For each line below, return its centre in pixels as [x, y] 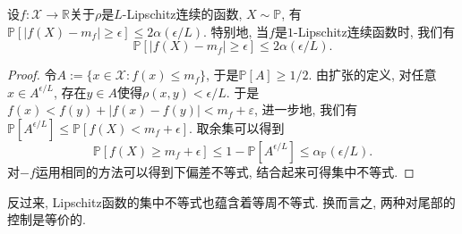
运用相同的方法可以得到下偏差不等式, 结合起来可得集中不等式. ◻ [225, 171]
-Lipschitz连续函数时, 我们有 [375, 31]
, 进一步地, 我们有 [306, 109]
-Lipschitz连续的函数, [182, 13]
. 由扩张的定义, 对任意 [372, 75]
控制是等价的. [47, 219]
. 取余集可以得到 [237, 127]
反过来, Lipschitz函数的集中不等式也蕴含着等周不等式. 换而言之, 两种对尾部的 [231, 201]
